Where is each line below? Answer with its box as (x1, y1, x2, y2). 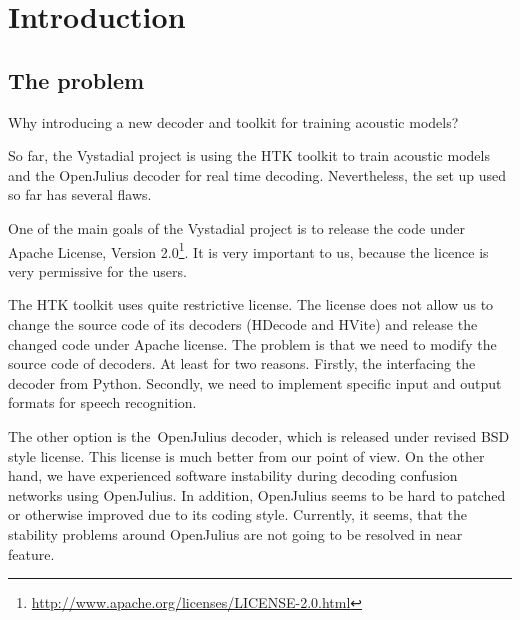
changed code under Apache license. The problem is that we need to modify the (8, 333, 497, 354)
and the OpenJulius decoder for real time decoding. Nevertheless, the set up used (8, 164, 507, 185)
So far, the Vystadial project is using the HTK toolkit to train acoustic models (8, 145, 490, 166)
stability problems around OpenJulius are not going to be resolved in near (8, 523, 463, 544)
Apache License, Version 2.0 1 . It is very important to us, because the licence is (8, 238, 489, 262)
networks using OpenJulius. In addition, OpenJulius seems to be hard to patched (8, 484, 506, 505)
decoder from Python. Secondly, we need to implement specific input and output (8, 372, 502, 393)
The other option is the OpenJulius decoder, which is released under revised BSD (8, 425, 510, 446)
